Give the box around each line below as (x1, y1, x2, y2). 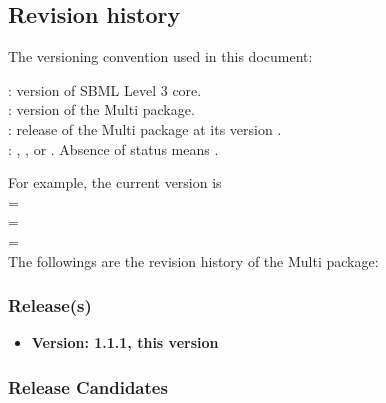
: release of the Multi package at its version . (8, 118, 282, 139)
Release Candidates (8, 374, 168, 399)
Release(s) (8, 293, 92, 318)
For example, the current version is (8, 172, 222, 193)
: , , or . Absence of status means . (8, 138, 219, 159)
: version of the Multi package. (8, 99, 195, 120)
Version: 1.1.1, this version (31, 332, 219, 353)
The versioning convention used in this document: (8, 46, 313, 67)
